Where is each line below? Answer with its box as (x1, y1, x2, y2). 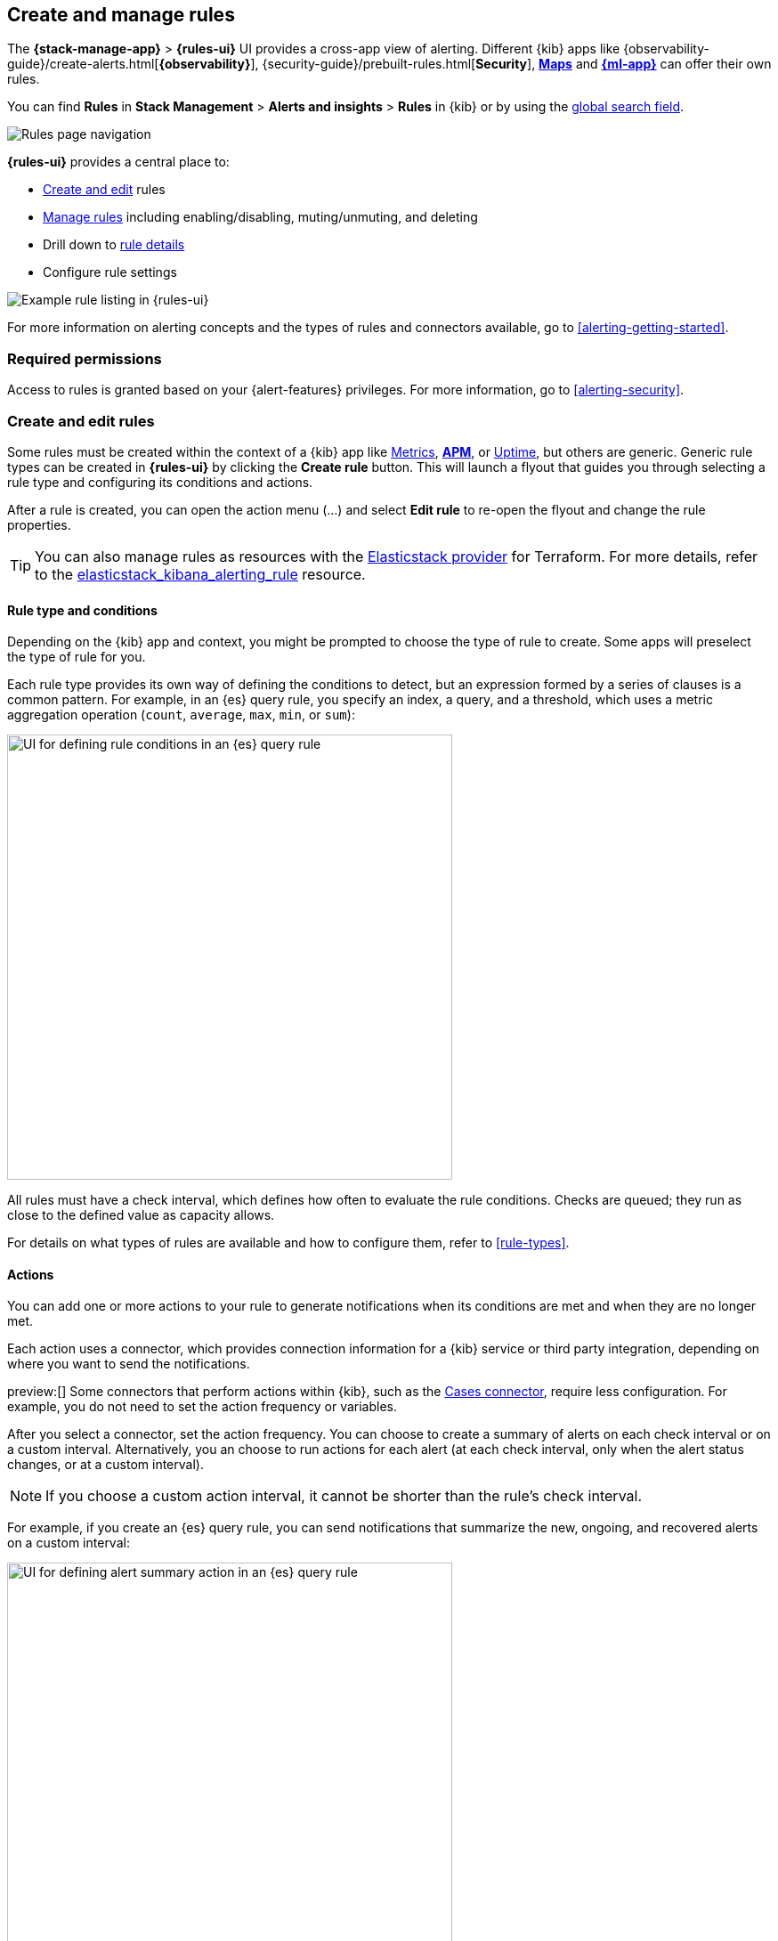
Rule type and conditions (7, 602, 158, 618)
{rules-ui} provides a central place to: (7, 154, 230, 170)
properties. (7, 516, 71, 532)
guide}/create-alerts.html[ (7, 56, 159, 72)
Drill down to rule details (43, 237, 185, 253)
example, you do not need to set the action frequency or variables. (7, 1399, 398, 1415)
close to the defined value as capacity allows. (7, 1207, 275, 1223)
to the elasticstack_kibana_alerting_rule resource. (35, 564, 366, 583)
